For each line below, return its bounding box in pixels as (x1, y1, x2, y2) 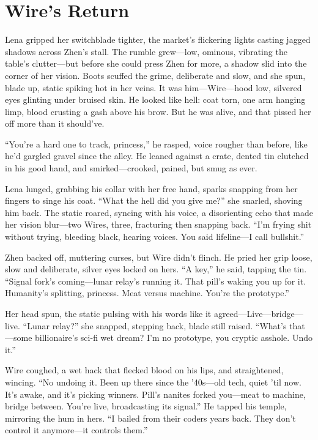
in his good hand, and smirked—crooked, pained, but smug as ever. (5, 162, 257, 174)
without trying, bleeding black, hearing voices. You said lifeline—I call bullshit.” (5, 230, 305, 243)
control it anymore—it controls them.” (5, 423, 148, 436)
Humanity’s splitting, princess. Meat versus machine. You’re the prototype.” (5, 286, 289, 299)
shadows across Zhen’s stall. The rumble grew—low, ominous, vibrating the (5, 45, 287, 58)
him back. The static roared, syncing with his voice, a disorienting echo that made (5, 206, 314, 218)
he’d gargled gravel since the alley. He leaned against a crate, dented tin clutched (5, 149, 309, 162)
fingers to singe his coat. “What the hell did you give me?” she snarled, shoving (5, 194, 303, 207)
